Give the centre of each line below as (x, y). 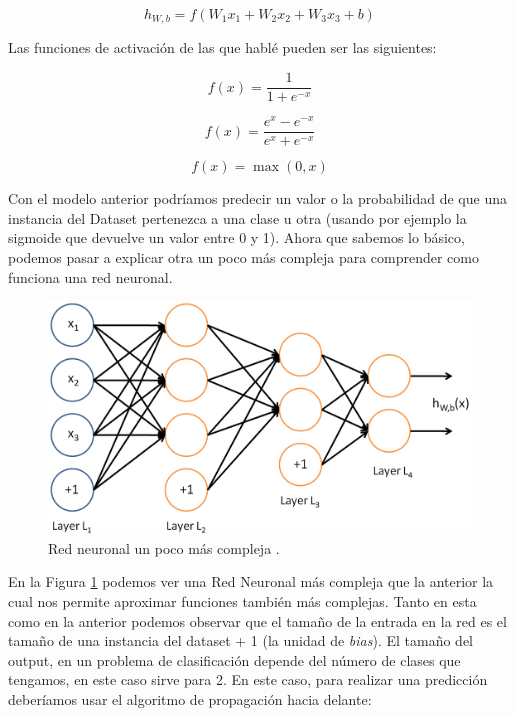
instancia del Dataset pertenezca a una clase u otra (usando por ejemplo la (237, 217)
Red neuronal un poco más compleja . (164, 547)
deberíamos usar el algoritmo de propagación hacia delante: (190, 698)
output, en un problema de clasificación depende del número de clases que (234, 659)
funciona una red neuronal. (90, 276)
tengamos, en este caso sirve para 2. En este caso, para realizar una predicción (248, 679)
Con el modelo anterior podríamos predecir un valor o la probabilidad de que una (257, 198)
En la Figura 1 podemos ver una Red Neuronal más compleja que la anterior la (251, 581)
